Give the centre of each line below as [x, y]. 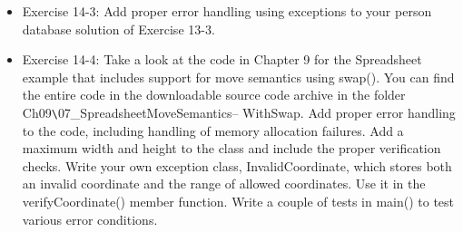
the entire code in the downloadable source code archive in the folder [214, 95]
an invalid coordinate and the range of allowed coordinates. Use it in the [224, 184]
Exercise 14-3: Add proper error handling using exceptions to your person [227, 11]
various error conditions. [90, 219]
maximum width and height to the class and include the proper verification [231, 148]
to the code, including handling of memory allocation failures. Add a [213, 130]
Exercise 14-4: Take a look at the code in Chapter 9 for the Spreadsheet [222, 59]
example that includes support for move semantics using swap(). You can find [238, 77]
